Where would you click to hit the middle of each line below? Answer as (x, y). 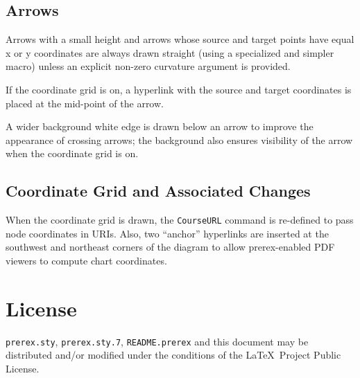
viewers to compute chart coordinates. (86, 260)
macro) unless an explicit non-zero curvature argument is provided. (148, 66)
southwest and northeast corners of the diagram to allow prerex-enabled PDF (170, 247)
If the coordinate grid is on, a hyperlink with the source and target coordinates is (179, 89)
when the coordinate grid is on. (72, 153)
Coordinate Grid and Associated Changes (158, 191)
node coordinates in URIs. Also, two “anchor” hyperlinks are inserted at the (167, 233)
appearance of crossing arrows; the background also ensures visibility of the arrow (179, 139)
